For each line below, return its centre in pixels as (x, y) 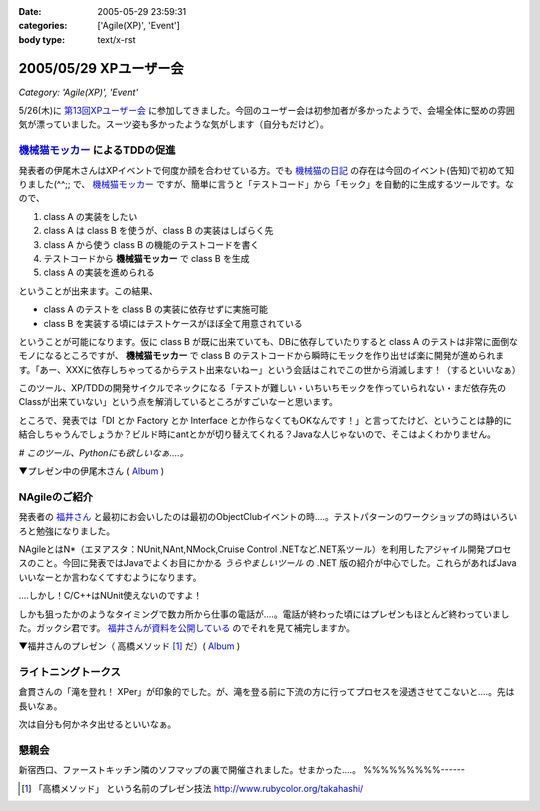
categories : (43, 26)
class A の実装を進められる (99, 272)
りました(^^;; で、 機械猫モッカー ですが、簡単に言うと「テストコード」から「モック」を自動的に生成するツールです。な (266, 184)
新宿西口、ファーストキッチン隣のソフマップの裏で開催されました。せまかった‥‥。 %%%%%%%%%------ (241, 770)
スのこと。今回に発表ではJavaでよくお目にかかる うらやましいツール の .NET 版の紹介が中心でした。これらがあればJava (267, 563)
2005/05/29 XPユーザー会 (101, 68)
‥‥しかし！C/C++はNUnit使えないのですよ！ (110, 596)
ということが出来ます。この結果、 (88, 291)
